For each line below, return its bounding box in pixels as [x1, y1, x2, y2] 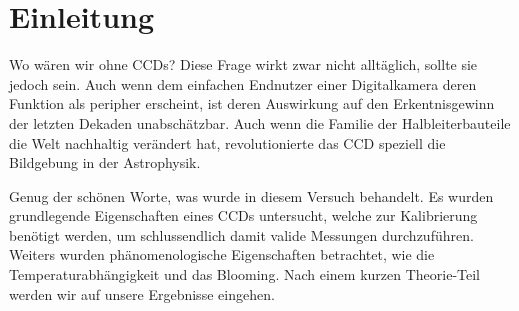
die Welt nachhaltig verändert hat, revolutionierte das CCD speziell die [9, 132, 446, 153]
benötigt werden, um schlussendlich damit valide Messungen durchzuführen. [9, 224, 474, 245]
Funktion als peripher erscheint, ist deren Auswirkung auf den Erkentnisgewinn [9, 93, 495, 114]
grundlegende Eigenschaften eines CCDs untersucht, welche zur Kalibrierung [9, 205, 478, 226]
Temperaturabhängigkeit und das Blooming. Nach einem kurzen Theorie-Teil [9, 264, 481, 285]
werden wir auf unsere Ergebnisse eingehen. [9, 283, 275, 304]
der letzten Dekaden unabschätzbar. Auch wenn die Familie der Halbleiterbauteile [9, 112, 511, 133]
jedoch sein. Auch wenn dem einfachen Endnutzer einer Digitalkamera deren [9, 73, 477, 94]
